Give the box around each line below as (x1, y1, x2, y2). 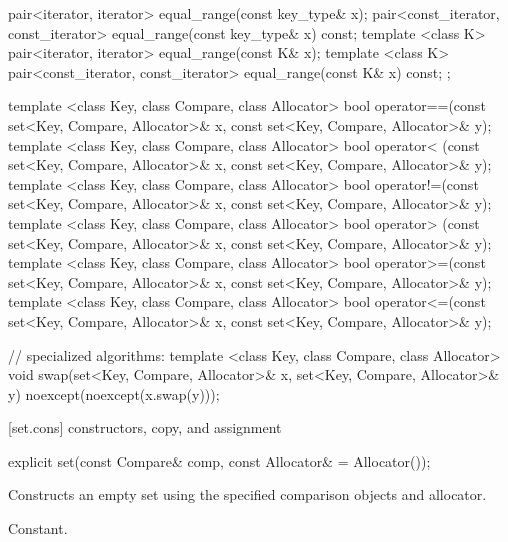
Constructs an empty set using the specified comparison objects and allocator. (8, 484, 487, 505)
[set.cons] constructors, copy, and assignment (8, 417, 282, 438)
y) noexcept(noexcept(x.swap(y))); (8, 383, 220, 404)
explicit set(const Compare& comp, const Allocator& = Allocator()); (8, 450, 431, 471)
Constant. (8, 518, 68, 539)
